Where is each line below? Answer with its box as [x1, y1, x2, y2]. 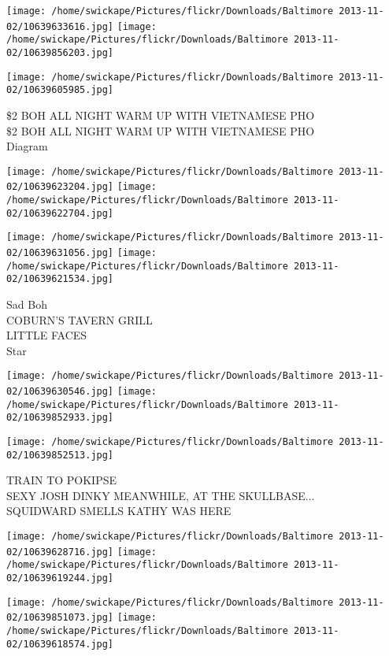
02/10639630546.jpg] [6, 386, 114, 397]
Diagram [6, 138, 48, 154]
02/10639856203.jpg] [6, 46, 114, 58]
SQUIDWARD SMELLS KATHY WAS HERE [6, 502, 232, 519]
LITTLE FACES [6, 327, 87, 343]
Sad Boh [6, 295, 47, 312]
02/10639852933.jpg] [6, 412, 114, 424]
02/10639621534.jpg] [6, 273, 114, 285]
